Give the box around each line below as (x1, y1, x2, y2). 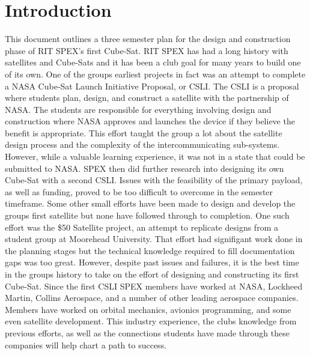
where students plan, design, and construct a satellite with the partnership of (5, 91, 289, 104)
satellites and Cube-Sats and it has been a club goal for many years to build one (5, 56, 301, 68)
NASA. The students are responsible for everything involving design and (5, 103, 272, 115)
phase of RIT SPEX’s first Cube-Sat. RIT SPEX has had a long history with (5, 44, 288, 56)
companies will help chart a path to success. (5, 338, 167, 351)
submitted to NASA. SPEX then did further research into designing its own (5, 162, 284, 174)
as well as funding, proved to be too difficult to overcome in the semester (5, 185, 273, 198)
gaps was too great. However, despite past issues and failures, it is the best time (5, 256, 299, 269)
